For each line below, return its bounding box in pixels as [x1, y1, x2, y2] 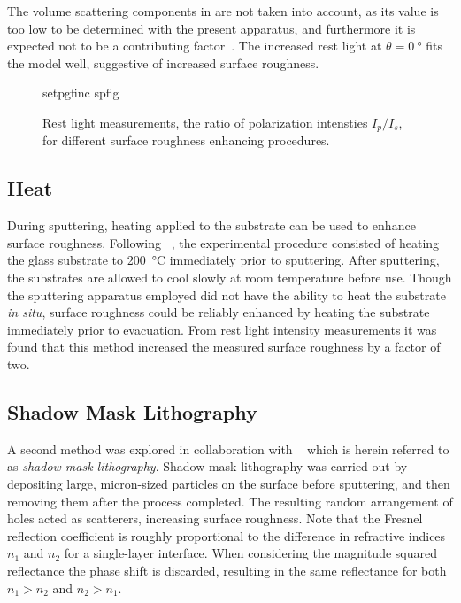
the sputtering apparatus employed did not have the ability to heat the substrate [7, 285, 446, 304]
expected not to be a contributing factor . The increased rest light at [7, 36, 382, 55]
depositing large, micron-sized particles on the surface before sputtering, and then [7, 474, 450, 492]
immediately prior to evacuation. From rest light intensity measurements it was [7, 320, 437, 338]
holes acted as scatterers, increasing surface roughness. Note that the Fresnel [7, 509, 423, 528]
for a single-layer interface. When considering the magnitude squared [64, 544, 437, 562]
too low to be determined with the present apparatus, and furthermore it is [7, 19, 416, 37]
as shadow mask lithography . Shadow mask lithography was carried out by [7, 457, 408, 475]
